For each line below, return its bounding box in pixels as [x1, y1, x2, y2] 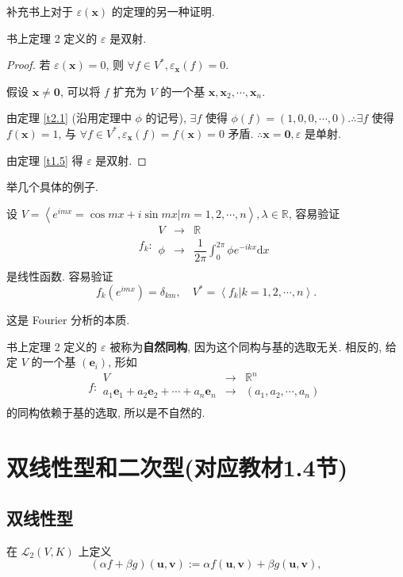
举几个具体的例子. [6, 178, 98, 195]
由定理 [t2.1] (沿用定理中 [6, 109, 132, 126]
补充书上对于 [6, 3, 73, 19]
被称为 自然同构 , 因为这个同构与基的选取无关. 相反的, [109, 338, 382, 354]
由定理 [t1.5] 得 [6, 151, 83, 168]
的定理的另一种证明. [111, 3, 215, 19]
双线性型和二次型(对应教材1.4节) [6, 451, 348, 483]
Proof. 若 [6, 56, 51, 73]
